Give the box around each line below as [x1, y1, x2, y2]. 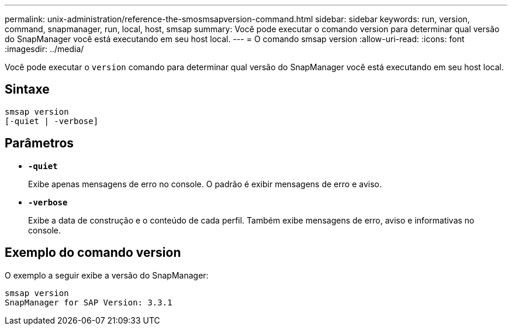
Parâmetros [5, 136, 74, 151]
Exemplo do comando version [5, 245, 181, 260]
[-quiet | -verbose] [5, 116, 99, 126]
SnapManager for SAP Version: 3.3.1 [5, 297, 172, 307]
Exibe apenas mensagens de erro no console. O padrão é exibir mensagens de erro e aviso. [28, 178, 382, 189]
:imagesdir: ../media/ [5, 44, 84, 54]
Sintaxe [5, 82, 50, 97]
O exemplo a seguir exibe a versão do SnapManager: [5, 270, 209, 280]
